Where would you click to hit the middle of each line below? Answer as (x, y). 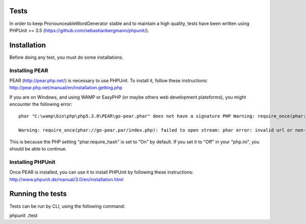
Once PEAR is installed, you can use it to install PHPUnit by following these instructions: (101, 172)
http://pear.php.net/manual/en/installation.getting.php (66, 88)
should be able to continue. (38, 149)
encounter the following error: (41, 104)
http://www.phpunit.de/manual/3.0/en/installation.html (66, 179)
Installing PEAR (29, 70)
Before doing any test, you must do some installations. (67, 57)
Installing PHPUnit (32, 162)
